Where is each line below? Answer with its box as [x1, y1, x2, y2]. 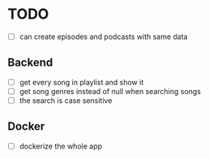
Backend [7, 56, 53, 70]
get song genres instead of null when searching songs [19, 86, 202, 96]
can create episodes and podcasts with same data [19, 32, 188, 41]
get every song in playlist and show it [19, 77, 144, 87]
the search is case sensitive [19, 95, 113, 105]
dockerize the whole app [19, 141, 103, 151]
